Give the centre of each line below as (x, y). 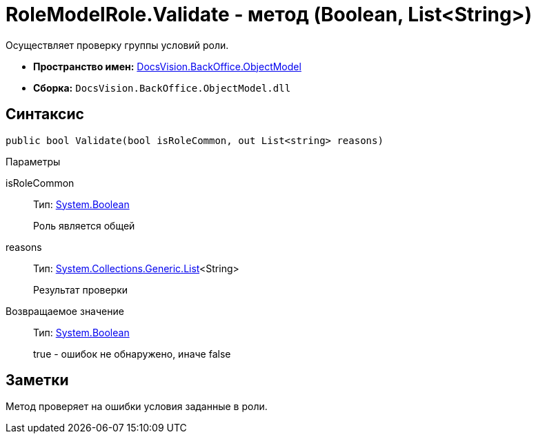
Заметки (37, 380)
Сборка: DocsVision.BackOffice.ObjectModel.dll (162, 88)
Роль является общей (84, 225)
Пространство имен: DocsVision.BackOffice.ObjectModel (167, 66)
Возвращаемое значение (65, 311)
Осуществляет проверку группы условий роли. (117, 45)
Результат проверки (81, 289)
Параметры (33, 161)
